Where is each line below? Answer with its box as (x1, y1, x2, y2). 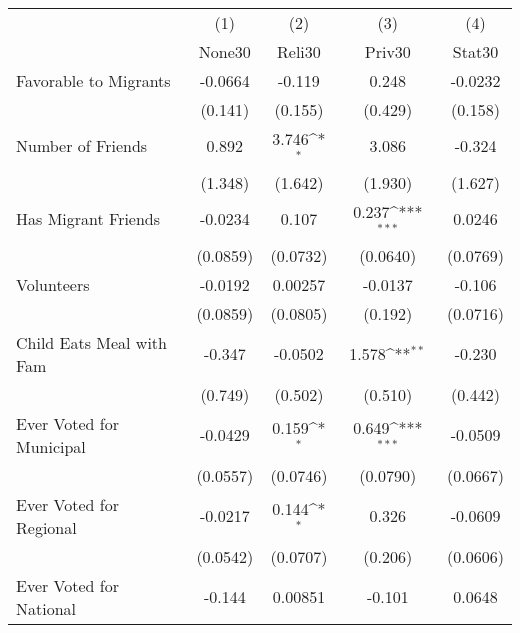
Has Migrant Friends (16, 207, 161, 231)
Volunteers (16, 272, 90, 296)
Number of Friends (16, 134, 148, 158)
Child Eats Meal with (16, 330, 167, 354)
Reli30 (277, 40, 321, 63)
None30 (198, 40, 251, 63)
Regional (16, 515, 77, 539)
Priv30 (364, 40, 411, 63)
